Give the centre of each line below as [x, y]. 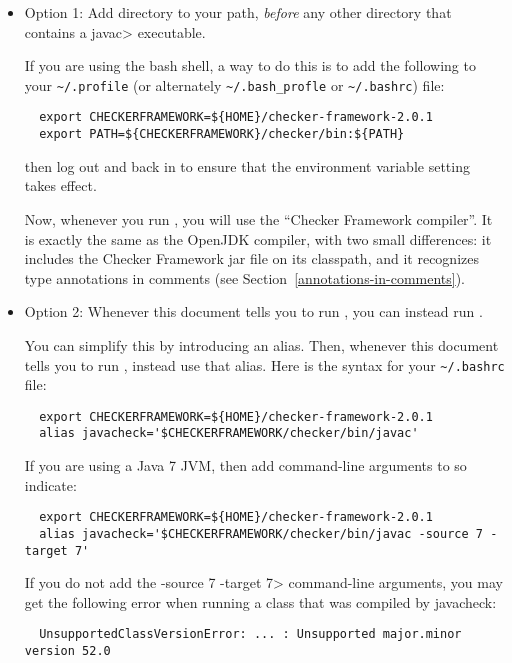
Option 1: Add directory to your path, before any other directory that [238, 12]
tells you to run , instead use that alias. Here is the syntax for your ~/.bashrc [264, 364]
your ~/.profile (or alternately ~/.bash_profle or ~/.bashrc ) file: [234, 84]
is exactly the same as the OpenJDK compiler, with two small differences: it [258, 238]
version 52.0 [67, 651]
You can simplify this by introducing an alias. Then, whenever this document [261, 344]
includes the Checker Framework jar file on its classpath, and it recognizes [251, 258]
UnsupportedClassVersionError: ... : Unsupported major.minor [250, 634]
